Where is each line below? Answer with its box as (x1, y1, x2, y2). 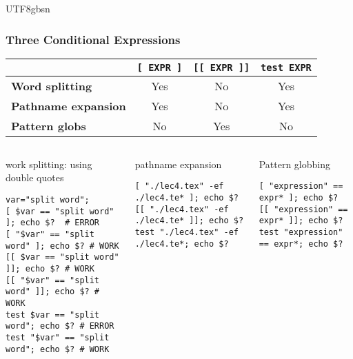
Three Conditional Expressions (6, 30, 181, 48)
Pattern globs (11, 117, 86, 134)
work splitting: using (6, 156, 92, 171)
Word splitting (11, 77, 92, 94)
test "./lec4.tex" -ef (134, 227, 239, 238)
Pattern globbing (259, 156, 330, 171)
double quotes (6, 170, 64, 185)
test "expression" (259, 227, 343, 238)
